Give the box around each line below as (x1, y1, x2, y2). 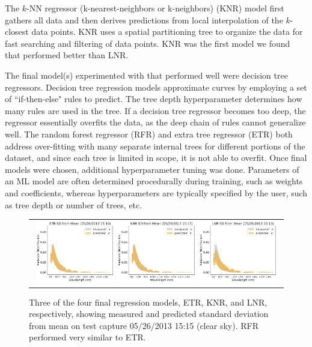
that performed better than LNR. (5, 49, 129, 61)
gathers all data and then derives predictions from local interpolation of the (5, 13, 283, 26)
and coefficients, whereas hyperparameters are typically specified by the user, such (5, 186, 308, 199)
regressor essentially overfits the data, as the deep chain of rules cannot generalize (5, 116, 306, 128)
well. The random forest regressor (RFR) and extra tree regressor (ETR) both (5, 127, 293, 140)
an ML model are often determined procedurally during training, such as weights (5, 175, 303, 187)
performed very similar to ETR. (29, 331, 146, 343)
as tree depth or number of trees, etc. (5, 198, 142, 211)
